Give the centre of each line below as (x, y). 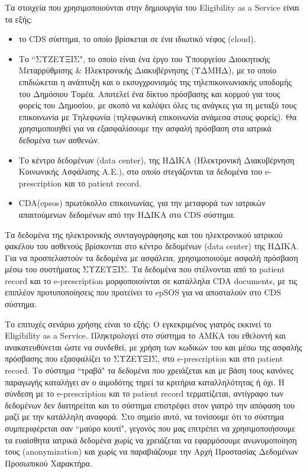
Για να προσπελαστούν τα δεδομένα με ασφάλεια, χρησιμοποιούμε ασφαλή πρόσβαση (151, 257)
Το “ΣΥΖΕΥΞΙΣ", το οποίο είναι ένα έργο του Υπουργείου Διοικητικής (144, 58)
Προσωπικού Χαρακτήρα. (49, 463)
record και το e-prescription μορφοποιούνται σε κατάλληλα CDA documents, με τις (151, 280)
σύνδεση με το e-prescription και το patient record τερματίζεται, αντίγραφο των (144, 393)
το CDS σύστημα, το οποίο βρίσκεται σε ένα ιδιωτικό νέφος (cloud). (137, 39)
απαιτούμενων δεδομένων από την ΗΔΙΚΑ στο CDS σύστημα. (127, 214)
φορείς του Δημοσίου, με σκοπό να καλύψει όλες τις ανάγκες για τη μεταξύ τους (158, 105)
